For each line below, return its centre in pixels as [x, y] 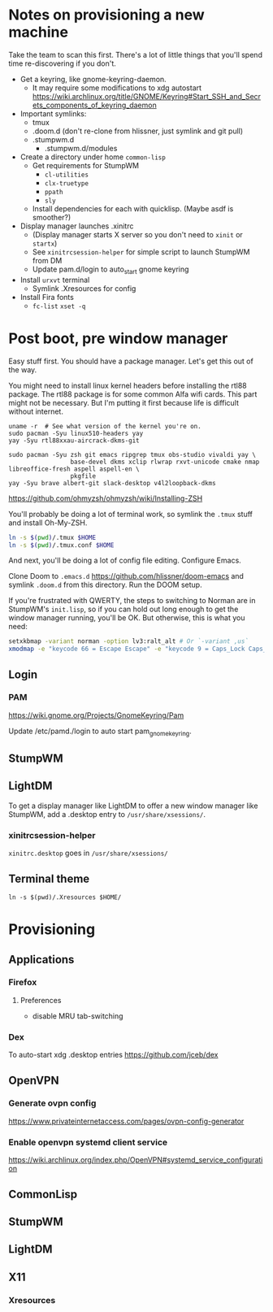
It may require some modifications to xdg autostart [117, 88]
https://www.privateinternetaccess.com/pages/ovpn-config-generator [126, 1121]
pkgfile [83, 476]
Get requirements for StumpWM [86, 165]
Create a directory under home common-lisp [93, 157]
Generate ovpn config [52, 1103]
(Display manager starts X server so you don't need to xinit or [138, 234]
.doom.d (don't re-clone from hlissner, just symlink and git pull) [138, 131]
